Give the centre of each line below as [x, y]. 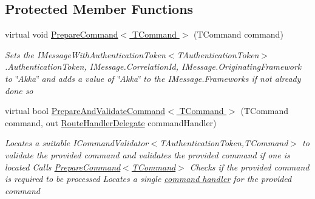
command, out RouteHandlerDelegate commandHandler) [111, 122]
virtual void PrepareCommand [62, 34]
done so [19, 90]
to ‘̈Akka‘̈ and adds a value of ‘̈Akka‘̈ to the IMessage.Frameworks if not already [153, 78]
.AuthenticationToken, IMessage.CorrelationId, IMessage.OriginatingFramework [153, 66]
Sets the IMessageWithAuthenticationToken [85, 54]
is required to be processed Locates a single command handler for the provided [148, 179]
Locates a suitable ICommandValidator [77, 143]
